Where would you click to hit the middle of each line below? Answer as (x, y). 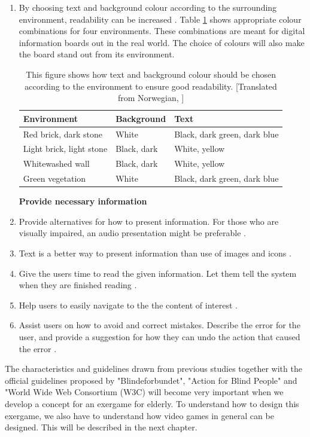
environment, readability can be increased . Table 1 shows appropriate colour (160, 19)
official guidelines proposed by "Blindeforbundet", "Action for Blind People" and (151, 380)
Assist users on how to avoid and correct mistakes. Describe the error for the (159, 325)
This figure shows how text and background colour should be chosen (151, 74)
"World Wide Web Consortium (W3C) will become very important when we (144, 392)
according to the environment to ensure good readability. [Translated (151, 86)
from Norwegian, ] (151, 98)
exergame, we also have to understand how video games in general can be (139, 415)
